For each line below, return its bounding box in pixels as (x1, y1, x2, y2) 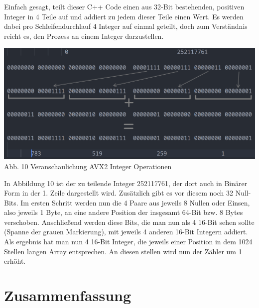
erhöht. (4, 256, 26, 266)
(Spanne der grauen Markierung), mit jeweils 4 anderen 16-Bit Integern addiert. (4, 226, 248, 237)
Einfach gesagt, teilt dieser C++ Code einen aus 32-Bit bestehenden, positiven (4, 1, 245, 11)
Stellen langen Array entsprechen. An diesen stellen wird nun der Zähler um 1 (4, 246, 242, 256)
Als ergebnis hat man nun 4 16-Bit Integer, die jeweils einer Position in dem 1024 (4, 236, 253, 247)
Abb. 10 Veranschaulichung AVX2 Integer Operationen (4, 161, 172, 171)
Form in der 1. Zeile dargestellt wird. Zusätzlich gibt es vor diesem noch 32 (4, 188, 233, 198)
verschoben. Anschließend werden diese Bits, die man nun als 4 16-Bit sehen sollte (4, 216, 255, 227)
